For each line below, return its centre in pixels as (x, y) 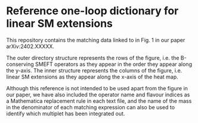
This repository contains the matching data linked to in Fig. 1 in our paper (96, 40)
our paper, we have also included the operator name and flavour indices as (98, 94)
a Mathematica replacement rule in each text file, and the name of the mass (99, 101)
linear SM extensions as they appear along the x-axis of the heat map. (92, 77)
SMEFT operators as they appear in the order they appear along (114, 64)
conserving (20, 64)
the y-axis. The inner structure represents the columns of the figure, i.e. (94, 70)
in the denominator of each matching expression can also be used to (90, 107)
